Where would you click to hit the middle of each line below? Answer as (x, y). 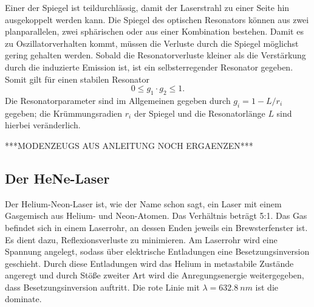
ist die (267, 287)
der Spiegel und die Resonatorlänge (200, 113)
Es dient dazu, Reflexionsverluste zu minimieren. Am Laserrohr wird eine (141, 239)
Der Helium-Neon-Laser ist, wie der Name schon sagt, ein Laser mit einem (143, 203)
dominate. (23, 299)
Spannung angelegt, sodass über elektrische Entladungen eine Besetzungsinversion (157, 251)
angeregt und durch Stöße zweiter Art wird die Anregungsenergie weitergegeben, (155, 275)
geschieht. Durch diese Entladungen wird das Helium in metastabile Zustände (149, 263)
